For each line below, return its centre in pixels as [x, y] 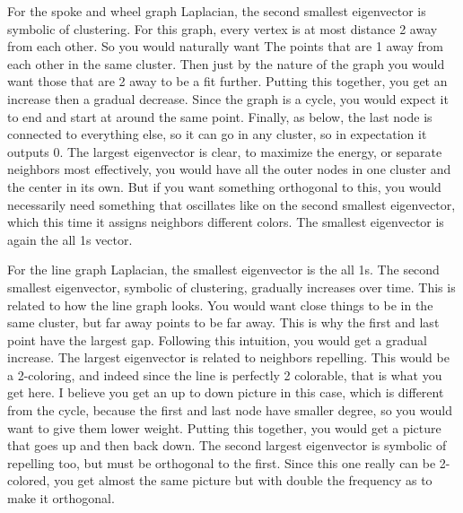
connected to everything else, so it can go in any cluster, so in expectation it [217, 134]
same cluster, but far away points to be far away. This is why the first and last [223, 322]
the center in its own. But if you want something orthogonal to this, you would [224, 186]
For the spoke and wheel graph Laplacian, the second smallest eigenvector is [217, 11]
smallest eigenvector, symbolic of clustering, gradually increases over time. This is [231, 287]
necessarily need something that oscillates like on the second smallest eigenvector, [231, 204]
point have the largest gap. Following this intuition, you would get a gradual [217, 339]
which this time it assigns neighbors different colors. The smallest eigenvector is [226, 222]
